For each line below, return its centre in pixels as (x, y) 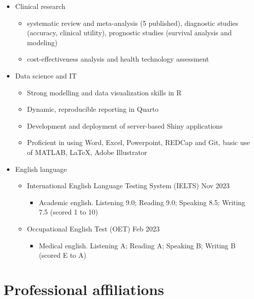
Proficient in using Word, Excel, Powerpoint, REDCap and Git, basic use (138, 142)
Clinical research (40, 6)
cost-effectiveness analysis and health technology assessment (118, 59)
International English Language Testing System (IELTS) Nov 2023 (128, 186)
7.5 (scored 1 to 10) (68, 212)
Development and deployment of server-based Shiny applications (125, 125)
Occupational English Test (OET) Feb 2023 (93, 228)
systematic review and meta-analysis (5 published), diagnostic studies (133, 23)
